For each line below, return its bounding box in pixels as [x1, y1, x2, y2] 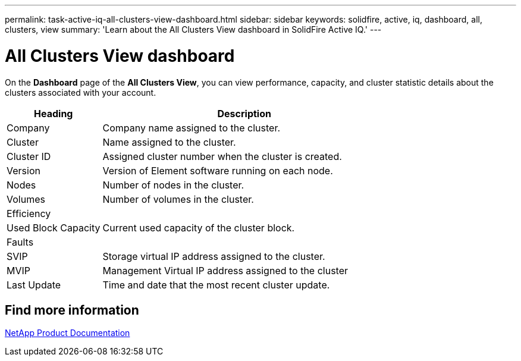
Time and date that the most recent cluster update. [102, 278, 330, 291]
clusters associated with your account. [5, 87, 156, 98]
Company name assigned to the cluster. [102, 121, 281, 134]
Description [217, 107, 271, 120]
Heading [34, 107, 73, 120]
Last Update [7, 278, 61, 291]
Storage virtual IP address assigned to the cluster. [102, 250, 325, 262]
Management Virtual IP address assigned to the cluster [102, 264, 349, 277]
